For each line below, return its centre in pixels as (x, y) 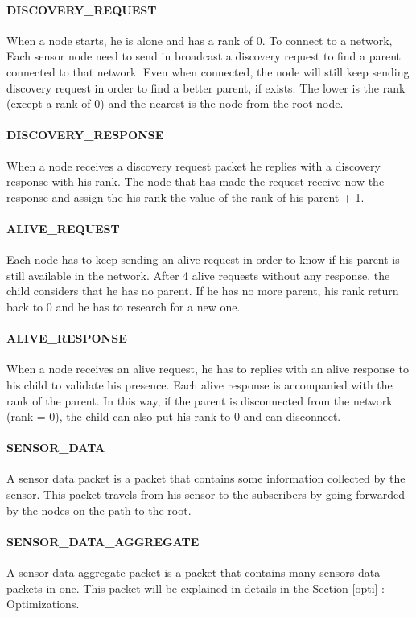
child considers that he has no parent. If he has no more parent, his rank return (203, 291)
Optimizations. (43, 604)
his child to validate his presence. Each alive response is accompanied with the (200, 384)
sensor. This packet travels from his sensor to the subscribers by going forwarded (206, 494)
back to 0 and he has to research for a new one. (124, 306)
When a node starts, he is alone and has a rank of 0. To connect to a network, (200, 40)
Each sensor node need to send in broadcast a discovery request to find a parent (204, 56)
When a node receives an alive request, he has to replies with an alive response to (208, 369)
